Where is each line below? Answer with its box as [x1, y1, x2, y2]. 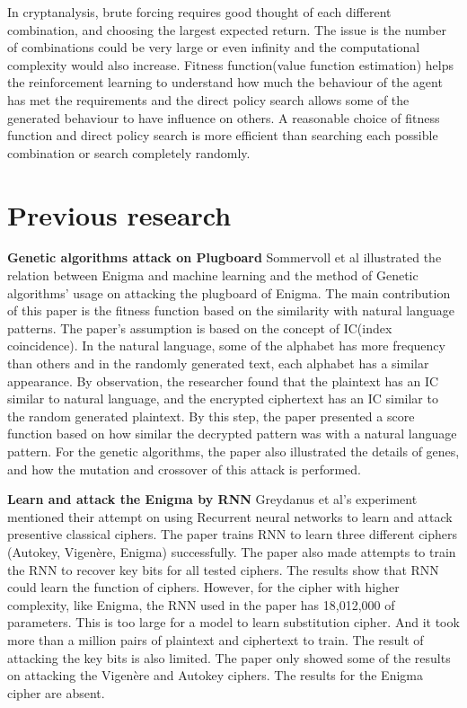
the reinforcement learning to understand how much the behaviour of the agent [7, 73, 443, 92]
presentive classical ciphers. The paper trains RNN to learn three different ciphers [7, 525, 458, 544]
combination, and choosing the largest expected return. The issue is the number [7, 20, 446, 39]
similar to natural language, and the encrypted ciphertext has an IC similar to [7, 389, 438, 408]
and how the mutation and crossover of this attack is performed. [7, 459, 362, 478]
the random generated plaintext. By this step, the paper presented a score [7, 406, 415, 425]
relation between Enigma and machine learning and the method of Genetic [7, 266, 419, 285]
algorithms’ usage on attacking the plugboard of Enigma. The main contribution [7, 283, 451, 302]
